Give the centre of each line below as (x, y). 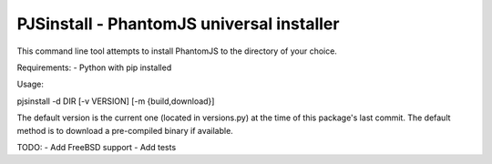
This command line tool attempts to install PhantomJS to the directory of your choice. (177, 51)
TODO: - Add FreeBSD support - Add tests (97, 147)
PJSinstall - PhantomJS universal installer (178, 24)
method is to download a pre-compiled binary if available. (125, 130)
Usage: (31, 84)
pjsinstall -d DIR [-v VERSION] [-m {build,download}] (116, 101)
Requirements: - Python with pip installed (94, 67)
